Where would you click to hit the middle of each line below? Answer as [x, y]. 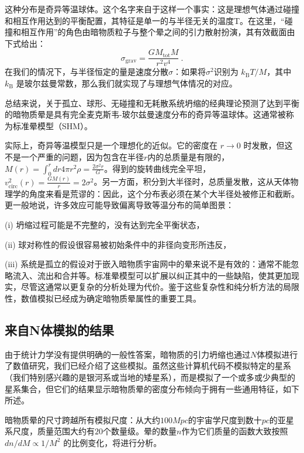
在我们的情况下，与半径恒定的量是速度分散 [87, 72]
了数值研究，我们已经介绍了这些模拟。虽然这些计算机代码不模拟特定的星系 [148, 366]
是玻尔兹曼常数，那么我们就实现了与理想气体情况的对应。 [127, 83]
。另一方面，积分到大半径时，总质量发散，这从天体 [192, 181]
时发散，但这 [268, 145]
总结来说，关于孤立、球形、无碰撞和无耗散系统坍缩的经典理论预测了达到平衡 [152, 103]
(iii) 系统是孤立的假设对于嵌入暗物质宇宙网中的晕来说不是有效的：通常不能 [148, 264]
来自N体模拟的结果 [59, 330]
